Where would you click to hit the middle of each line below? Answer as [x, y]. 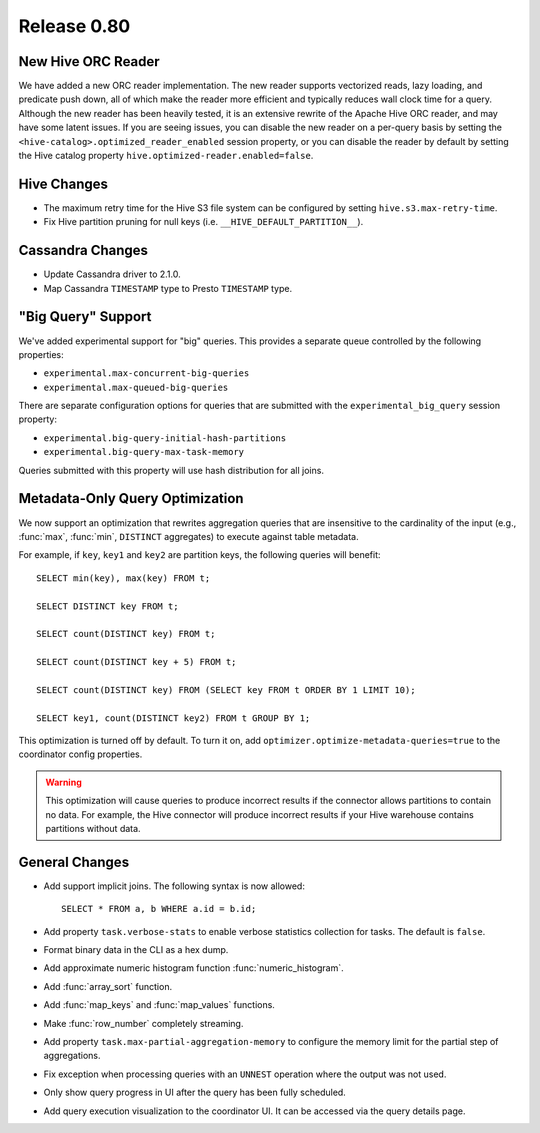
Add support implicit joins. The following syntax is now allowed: [174, 886]
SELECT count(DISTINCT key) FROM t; [126, 634]
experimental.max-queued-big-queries [136, 387]
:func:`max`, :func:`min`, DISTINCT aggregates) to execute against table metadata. [188, 536]
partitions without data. [93, 828]
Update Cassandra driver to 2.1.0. [112, 274]
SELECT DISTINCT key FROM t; [107, 606]
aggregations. [72, 1056]
